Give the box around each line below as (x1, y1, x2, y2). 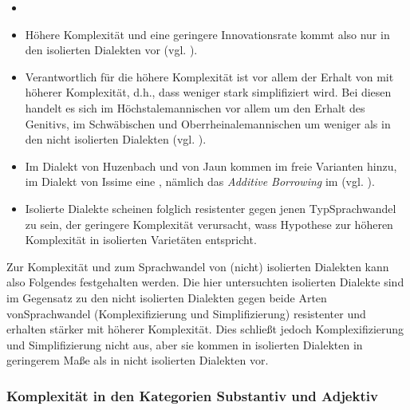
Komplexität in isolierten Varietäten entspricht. (25, 231, 257, 248)
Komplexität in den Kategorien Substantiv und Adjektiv (6, 385, 378, 405)
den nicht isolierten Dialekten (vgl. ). (25, 131, 207, 148)
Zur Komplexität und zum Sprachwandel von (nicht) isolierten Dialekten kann (6, 258, 389, 274)
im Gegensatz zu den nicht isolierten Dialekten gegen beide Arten (6, 289, 327, 306)
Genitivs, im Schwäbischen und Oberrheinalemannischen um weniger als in (25, 115, 391, 132)
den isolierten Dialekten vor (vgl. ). (25, 41, 198, 58)
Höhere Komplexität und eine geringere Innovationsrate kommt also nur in (25, 26, 390, 42)
